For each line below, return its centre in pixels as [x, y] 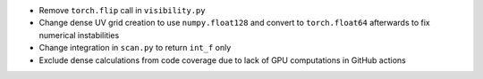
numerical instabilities [79, 35]
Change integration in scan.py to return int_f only [135, 48]
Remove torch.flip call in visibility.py [122, 10]
